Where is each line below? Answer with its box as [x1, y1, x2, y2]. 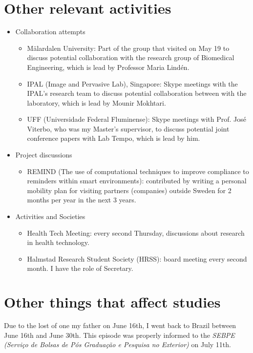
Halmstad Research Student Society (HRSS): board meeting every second [27, 253, 247, 264]
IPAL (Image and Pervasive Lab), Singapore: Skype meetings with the [27, 78, 238, 88]
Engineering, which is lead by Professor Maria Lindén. [27, 62, 190, 72]
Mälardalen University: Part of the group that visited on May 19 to [27, 43, 230, 53]
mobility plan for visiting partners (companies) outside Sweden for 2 [27, 185, 232, 195]
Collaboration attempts [15, 26, 85, 37]
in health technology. [27, 237, 89, 247]
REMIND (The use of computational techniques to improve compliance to [27, 166, 249, 176]
